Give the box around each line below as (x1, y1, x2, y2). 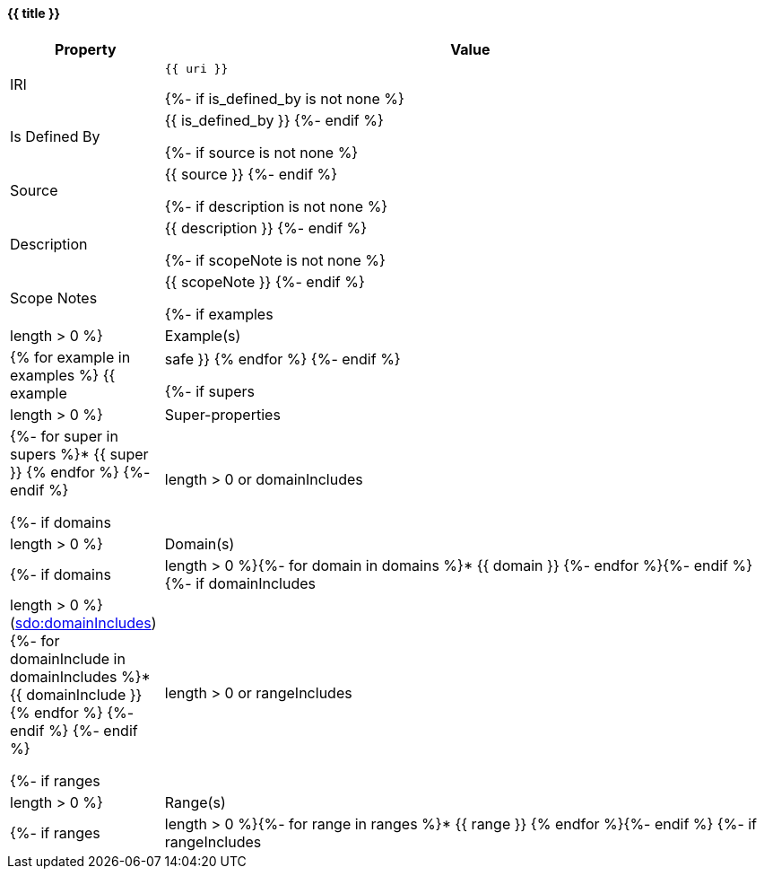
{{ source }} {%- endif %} (164, 164, 338, 183)
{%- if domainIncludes (164, 574, 316, 592)
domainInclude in (10, 649, 126, 668)
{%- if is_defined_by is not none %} (164, 89, 404, 108)
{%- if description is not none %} (164, 197, 388, 215)
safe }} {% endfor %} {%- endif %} (164, 349, 401, 368)
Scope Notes (10, 288, 98, 307)
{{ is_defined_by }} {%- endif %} (164, 110, 384, 129)
